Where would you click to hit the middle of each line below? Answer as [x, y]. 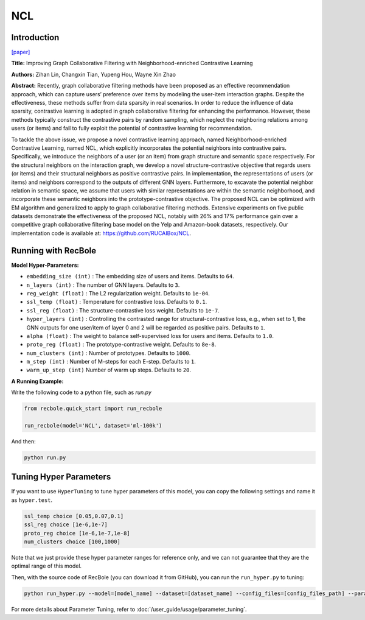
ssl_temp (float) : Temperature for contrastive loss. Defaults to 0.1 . [117, 302]
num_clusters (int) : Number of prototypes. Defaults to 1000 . [109, 353]
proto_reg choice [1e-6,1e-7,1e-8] [77, 533]
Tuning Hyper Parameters [61, 477]
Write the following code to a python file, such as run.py [82, 392]
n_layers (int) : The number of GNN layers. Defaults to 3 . [103, 285]
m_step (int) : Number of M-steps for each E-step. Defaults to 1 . [111, 362]
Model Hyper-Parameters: [45, 265]
